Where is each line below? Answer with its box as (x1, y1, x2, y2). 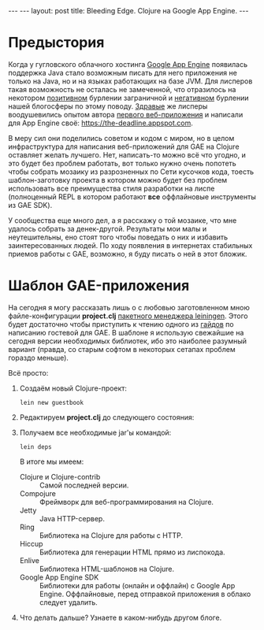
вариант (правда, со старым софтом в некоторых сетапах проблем (8, 344, 236, 354)
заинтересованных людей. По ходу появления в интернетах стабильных (8, 240, 253, 250)
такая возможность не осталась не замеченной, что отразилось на (8, 84, 236, 94)
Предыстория (8, 34, 105, 52)
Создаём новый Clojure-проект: (19, 384, 128, 393)
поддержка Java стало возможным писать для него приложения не (8, 68, 238, 77)
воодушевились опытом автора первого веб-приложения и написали (8, 109, 244, 119)
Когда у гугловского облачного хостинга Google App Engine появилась (8, 59, 248, 69)
